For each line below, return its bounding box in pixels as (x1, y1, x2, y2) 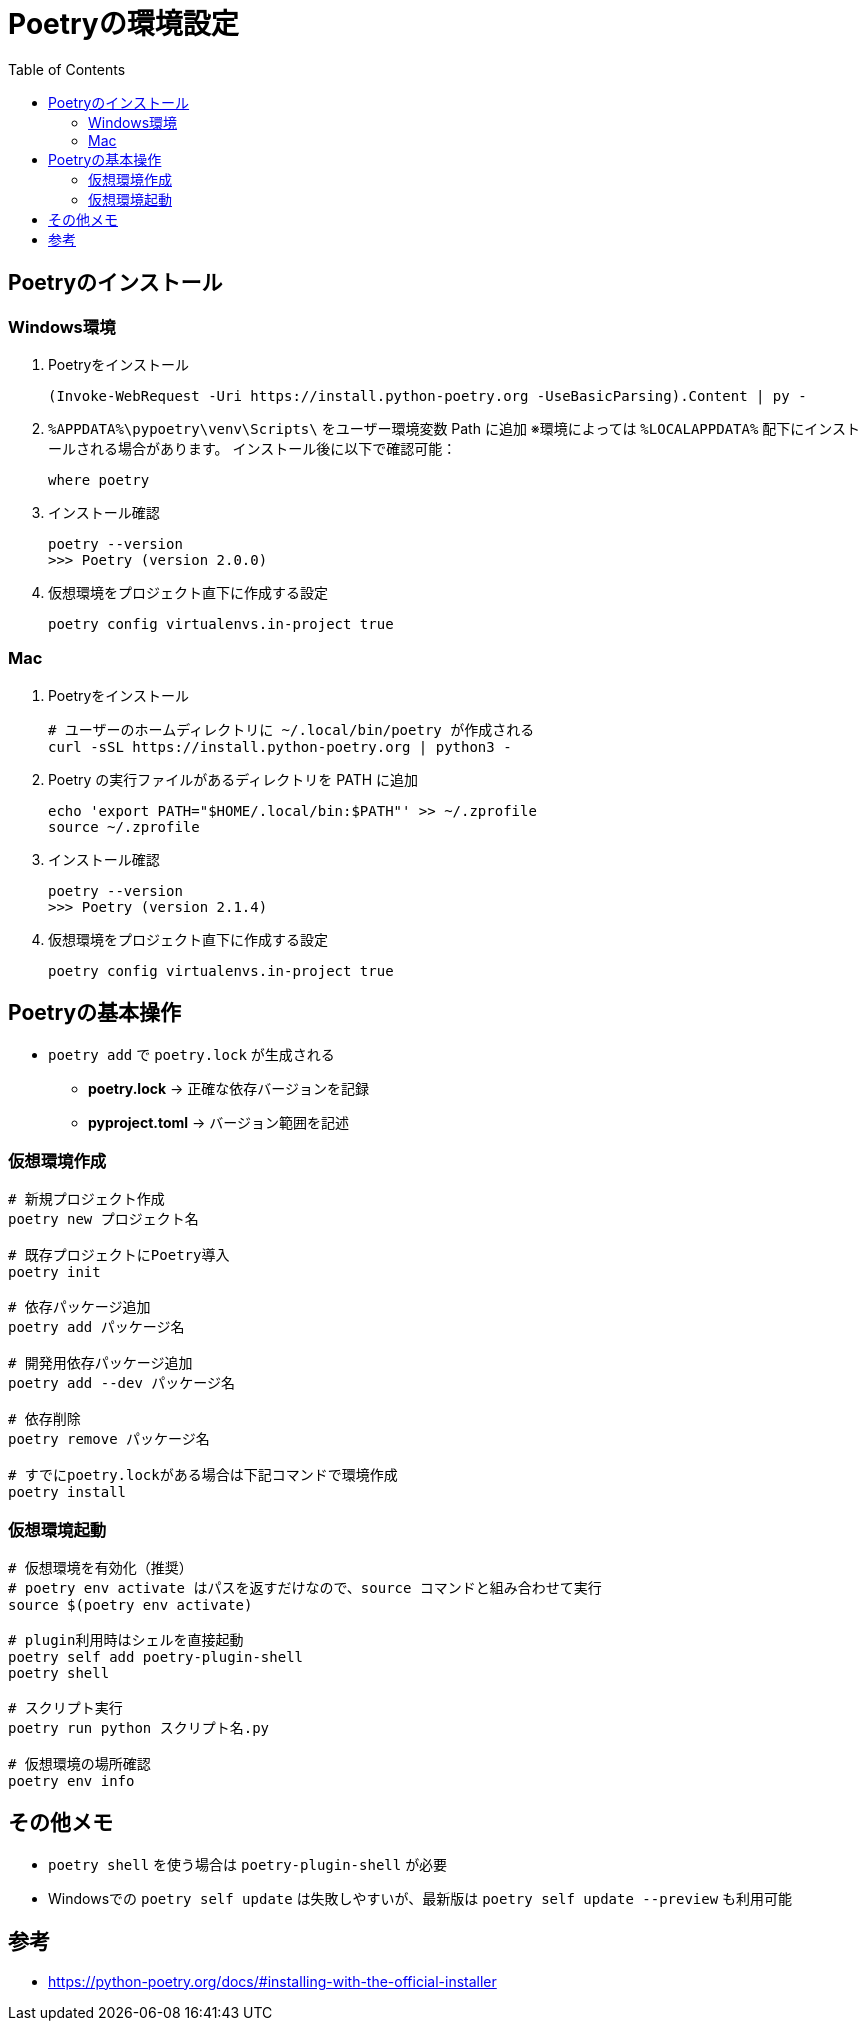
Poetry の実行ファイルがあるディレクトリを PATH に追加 (48, 770, 419, 788)
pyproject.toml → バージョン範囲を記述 (88, 1113, 350, 1131)
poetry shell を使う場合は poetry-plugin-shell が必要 (48, 1855, 448, 1873)
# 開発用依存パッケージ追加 (8, 1355, 193, 1372)
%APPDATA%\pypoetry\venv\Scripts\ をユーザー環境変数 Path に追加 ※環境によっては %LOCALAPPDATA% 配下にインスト (48, 419, 861, 437)
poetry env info (8, 1773, 135, 1790)
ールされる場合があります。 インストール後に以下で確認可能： (48, 439, 457, 457)
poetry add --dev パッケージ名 (8, 1375, 236, 1392)
